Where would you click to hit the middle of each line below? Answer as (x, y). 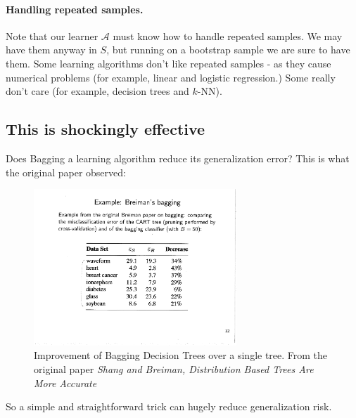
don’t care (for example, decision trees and (97, 91)
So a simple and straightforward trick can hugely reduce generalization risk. (169, 406)
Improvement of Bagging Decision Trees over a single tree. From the (181, 355)
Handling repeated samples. (75, 9)
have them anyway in (51, 50)
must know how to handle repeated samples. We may (228, 35)
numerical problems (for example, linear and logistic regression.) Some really (171, 77)
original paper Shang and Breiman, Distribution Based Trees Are (174, 369)
